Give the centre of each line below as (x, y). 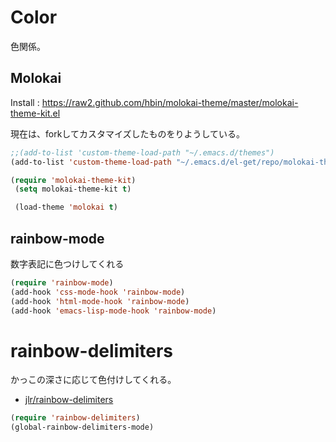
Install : (25, 102)
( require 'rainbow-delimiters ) (75, 418)
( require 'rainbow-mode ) (62, 282)
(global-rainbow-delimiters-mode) (82, 427)
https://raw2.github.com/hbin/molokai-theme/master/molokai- (170, 102)
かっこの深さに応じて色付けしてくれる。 (93, 380)
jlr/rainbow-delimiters (69, 400)
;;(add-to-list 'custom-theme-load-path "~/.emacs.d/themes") (142, 152)
